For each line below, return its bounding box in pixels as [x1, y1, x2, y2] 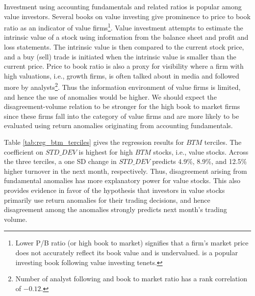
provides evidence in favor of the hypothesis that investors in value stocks [4, 185, 225, 195]
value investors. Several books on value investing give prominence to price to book [4, 11, 251, 21]
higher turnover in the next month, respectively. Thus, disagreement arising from [4, 165, 247, 176]
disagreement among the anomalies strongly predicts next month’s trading [4, 204, 227, 215]
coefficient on [4, 146, 44, 157]
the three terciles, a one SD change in [4, 156, 117, 166]
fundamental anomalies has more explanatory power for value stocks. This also [4, 175, 241, 186]
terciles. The [204, 137, 242, 147]
